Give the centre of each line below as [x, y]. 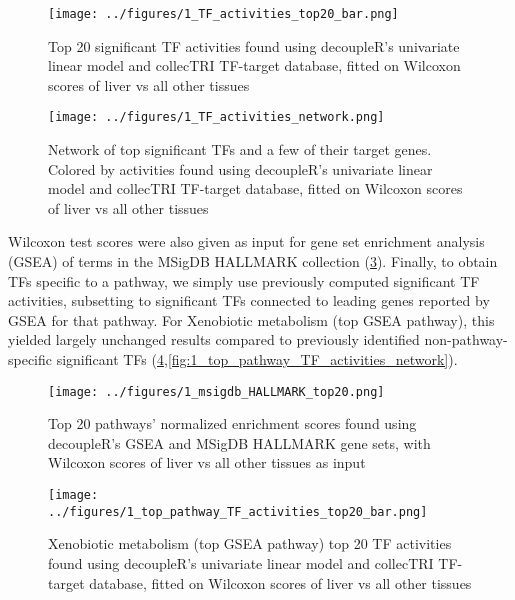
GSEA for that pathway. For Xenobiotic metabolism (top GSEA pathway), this [251, 319]
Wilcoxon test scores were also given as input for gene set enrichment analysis [246, 241]
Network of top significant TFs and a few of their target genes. [240, 149]
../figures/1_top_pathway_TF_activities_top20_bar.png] [238, 511]
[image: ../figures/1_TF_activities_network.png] [216, 117]
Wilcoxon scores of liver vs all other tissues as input [207, 462]
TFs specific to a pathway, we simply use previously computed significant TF [244, 280]
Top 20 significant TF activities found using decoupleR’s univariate [254, 45]
